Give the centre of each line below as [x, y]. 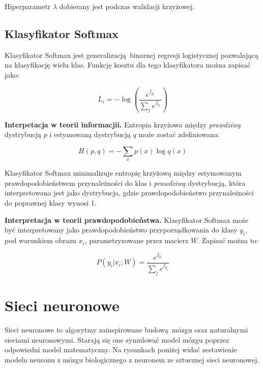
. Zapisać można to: [228, 240]
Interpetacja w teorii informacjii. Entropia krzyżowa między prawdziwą [123, 124]
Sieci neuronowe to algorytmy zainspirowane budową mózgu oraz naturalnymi [126, 330]
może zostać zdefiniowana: [179, 134]
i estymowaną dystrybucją [90, 134]
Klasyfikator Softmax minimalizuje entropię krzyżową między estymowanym [123, 173]
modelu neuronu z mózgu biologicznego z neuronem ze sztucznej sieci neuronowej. [132, 359]
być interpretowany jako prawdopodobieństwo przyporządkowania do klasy [121, 230]
